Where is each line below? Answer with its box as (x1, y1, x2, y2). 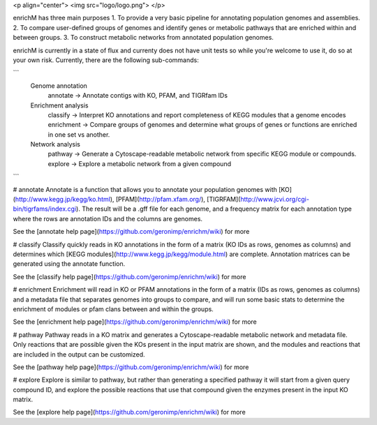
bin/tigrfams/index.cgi (13, 204, 77, 213)
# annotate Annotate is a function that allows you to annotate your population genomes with (13, 185, 277, 193)
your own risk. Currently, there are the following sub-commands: (13, 56, 199, 64)
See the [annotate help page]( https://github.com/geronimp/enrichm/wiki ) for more (13, 228, 250, 236)
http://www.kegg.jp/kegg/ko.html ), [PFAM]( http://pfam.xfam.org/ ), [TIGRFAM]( (15, 195, 241, 204)
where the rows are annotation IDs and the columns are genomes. (13, 214, 202, 223)
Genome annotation (30, 81, 87, 90)
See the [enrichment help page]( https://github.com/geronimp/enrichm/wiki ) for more (13, 318, 258, 326)
